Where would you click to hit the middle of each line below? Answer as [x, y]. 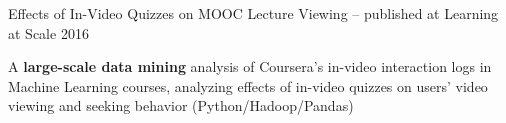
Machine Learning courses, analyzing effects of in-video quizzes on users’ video [248, 85]
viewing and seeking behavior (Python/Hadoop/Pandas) [181, 105]
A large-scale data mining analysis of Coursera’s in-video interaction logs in [250, 66]
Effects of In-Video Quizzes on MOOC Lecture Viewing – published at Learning [253, 13]
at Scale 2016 [48, 32]
